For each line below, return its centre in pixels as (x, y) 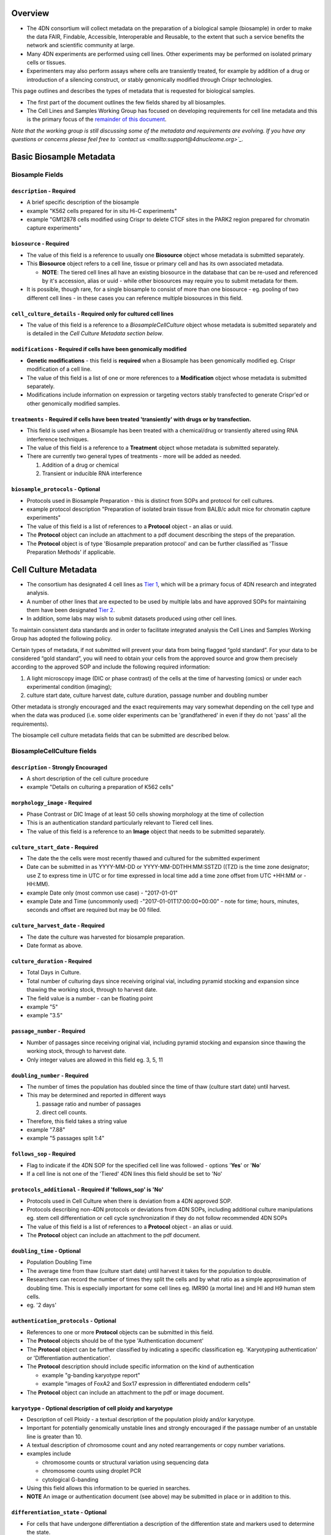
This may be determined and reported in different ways (96, 1095)
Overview (30, 13)
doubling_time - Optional (46, 1251)
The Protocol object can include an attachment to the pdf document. (113, 1235)
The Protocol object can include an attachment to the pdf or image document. (125, 1392)
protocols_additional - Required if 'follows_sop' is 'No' (87, 1190)
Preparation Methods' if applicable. (71, 552)
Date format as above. (55, 946)
